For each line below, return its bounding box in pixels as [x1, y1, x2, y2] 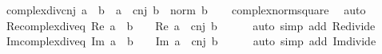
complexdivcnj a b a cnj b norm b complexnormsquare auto [6, 2, 366, 17]
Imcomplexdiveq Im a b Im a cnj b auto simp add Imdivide [6, 33, 376, 49]
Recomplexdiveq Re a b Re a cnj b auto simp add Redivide [6, 17, 376, 33]
